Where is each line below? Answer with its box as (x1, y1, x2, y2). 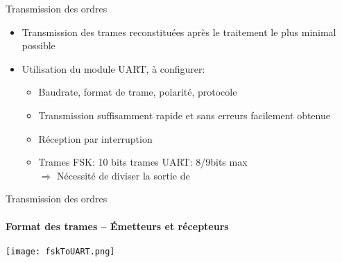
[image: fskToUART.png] (6, 246, 115, 256)
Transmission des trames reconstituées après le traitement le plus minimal (22, 24, 336, 39)
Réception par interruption (38, 131, 153, 146)
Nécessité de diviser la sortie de (56, 168, 190, 182)
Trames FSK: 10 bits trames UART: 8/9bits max (38, 155, 248, 169)
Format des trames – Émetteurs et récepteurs (6, 218, 229, 233)
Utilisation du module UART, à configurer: (22, 61, 205, 76)
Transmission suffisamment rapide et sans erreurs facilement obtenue (38, 107, 330, 122)
